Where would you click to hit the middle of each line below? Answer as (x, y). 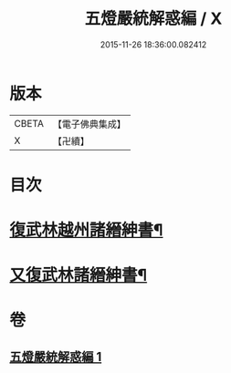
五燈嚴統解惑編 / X (153, 19)
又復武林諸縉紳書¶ (79, 275)
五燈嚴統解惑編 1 (56, 357)
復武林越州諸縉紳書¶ (86, 230)
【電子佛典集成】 (89, 124)
